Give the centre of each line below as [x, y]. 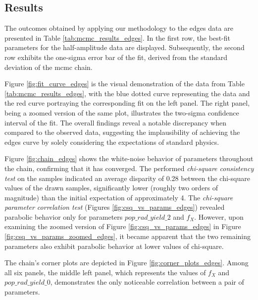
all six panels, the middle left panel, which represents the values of [105, 272]
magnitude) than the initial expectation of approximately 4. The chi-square [119, 197]
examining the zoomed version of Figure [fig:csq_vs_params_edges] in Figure [123, 226]
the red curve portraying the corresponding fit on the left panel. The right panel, [127, 103]
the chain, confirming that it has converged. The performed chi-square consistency [129, 168]
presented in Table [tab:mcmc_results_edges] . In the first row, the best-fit [117, 37]
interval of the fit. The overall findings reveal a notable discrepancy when [115, 122]
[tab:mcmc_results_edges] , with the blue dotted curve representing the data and [127, 93]
